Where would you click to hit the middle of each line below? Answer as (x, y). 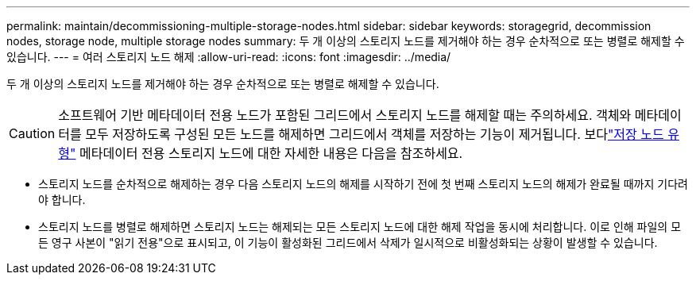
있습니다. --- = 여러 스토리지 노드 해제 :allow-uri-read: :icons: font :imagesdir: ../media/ (229, 57)
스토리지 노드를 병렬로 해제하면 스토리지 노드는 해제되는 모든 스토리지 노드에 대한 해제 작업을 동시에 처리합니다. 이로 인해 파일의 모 (360, 227)
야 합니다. (62, 200)
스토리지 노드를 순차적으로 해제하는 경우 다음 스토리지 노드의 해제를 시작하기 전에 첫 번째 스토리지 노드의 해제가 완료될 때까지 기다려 (363, 184)
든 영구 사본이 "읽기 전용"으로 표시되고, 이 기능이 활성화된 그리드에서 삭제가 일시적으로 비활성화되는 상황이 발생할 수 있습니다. (348, 243)
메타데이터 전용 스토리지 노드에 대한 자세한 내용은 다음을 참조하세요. (271, 153)
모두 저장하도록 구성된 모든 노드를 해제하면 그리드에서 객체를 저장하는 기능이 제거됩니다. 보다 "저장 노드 (375, 134)
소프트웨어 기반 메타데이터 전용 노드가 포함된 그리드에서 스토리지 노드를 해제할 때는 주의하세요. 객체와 (345, 115)
